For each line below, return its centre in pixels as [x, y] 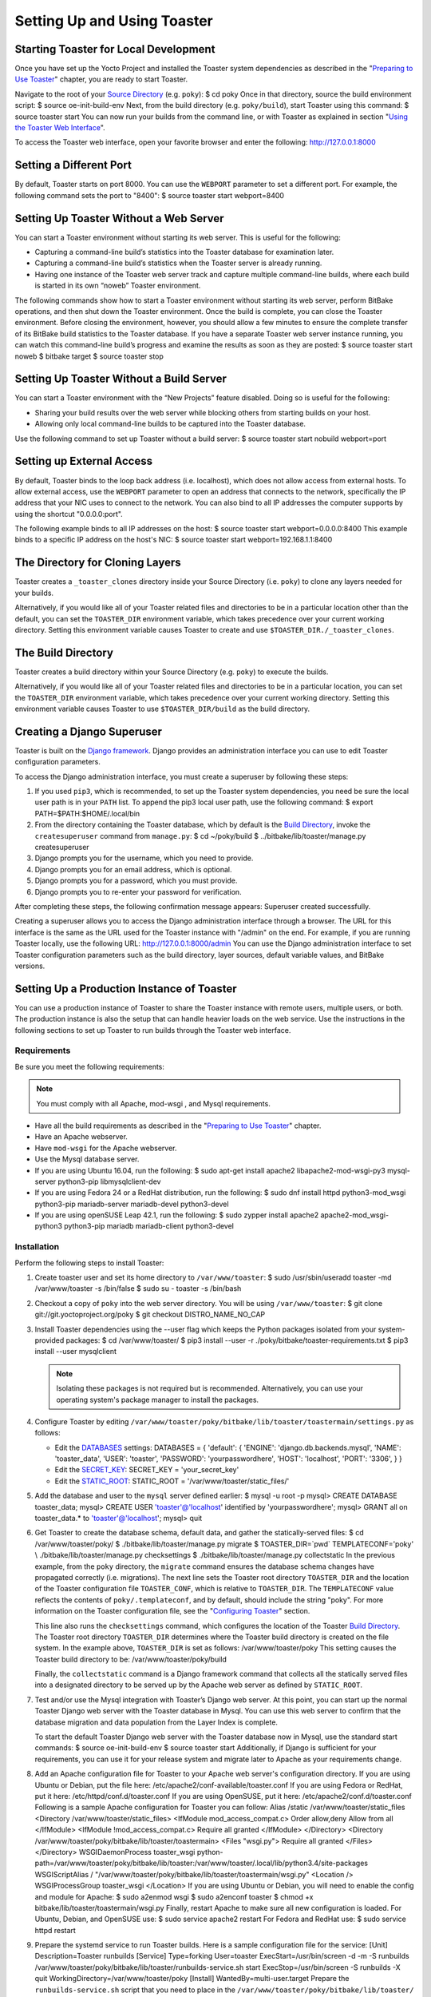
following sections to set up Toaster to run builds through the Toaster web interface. [153, 1030]
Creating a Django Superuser [89, 731]
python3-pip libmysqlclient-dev [109, 1181]
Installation [37, 1247]
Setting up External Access [84, 461]
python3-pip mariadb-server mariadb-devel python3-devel [132, 1204]
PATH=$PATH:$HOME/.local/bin [87, 813]
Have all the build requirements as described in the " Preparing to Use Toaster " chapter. [178, 1126]
